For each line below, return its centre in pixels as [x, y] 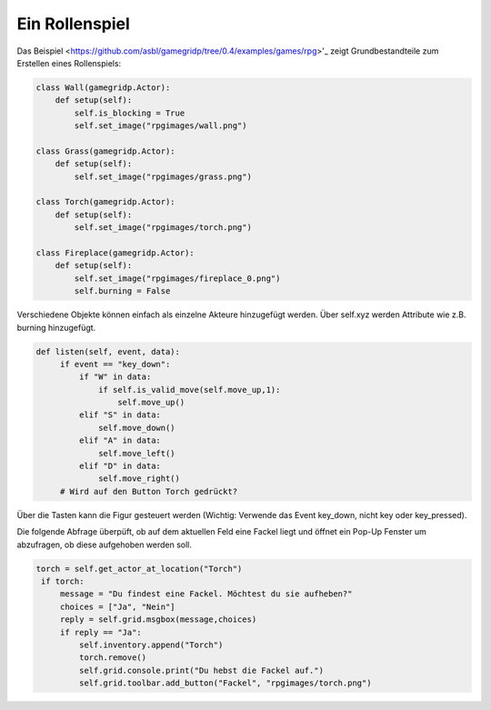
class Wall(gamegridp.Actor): [103, 87]
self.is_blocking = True [130, 113]
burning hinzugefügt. [56, 327]
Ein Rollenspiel [74, 24]
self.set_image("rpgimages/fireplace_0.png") [177, 278]
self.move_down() [137, 428]
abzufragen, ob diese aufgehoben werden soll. [105, 545]
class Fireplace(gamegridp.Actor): [115, 253]
